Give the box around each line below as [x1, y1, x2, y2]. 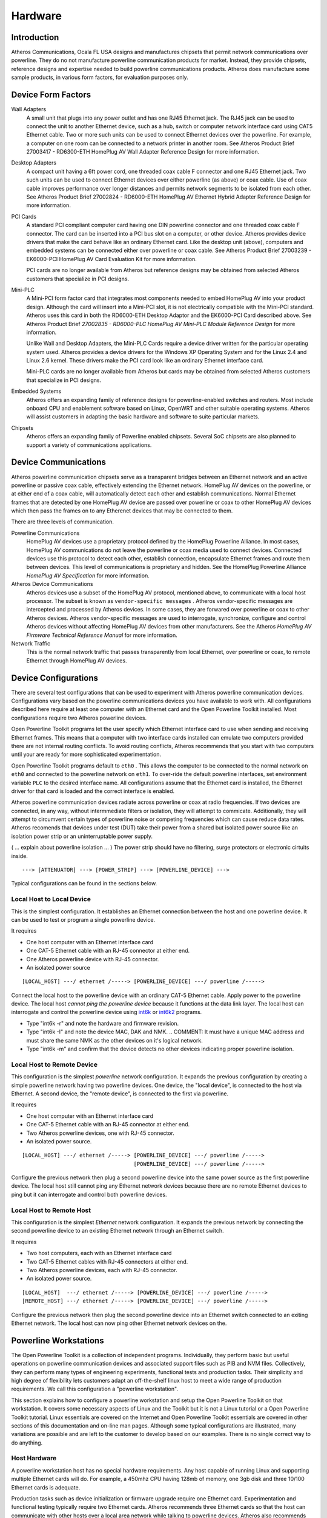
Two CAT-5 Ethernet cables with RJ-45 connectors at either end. [26, 1258, 188, 1265]
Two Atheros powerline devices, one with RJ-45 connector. [26, 1129, 175, 1137]
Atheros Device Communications [11, 580, 93, 588]
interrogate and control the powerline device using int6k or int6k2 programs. [11, 1009, 202, 1016]
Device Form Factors [11, 90, 91, 100]
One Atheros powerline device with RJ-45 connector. [26, 955, 159, 962]
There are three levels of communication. [11, 518, 114, 525]
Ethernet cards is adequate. [11, 1483, 81, 1491]
